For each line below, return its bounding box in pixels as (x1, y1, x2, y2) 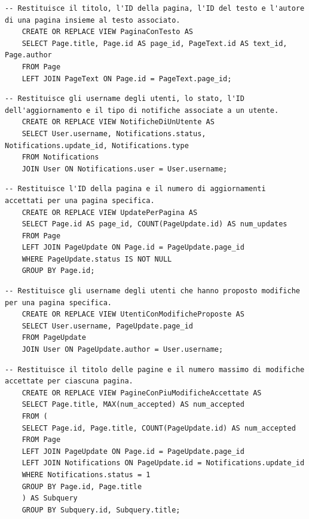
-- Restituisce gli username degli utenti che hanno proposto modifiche (5, 287, 300, 296)
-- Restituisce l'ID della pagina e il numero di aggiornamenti (5, 185, 266, 194)
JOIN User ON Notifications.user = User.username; (22, 164, 228, 173)
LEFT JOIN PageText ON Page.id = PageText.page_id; (22, 74, 232, 83)
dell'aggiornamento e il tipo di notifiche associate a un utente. (5, 106, 279, 115)
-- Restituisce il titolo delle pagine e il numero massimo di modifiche (5, 365, 305, 374)
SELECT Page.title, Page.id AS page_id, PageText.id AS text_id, (22, 39, 287, 48)
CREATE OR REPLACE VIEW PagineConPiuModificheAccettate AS (22, 388, 262, 397)
